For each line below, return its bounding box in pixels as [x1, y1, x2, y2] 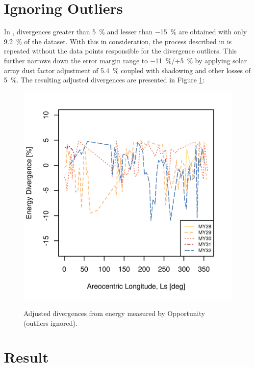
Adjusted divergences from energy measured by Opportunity [24, 308, 205, 318]
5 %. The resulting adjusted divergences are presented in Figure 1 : [4, 75, 204, 85]
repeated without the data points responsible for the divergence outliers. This [4, 46, 237, 56]
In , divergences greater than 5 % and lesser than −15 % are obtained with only [4, 26, 247, 37]
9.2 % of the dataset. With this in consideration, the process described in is [4, 36, 232, 46]
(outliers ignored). [24, 317, 77, 328]
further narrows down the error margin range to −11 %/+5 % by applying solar [4, 55, 247, 65]
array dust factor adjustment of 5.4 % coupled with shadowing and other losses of [4, 65, 251, 75]
